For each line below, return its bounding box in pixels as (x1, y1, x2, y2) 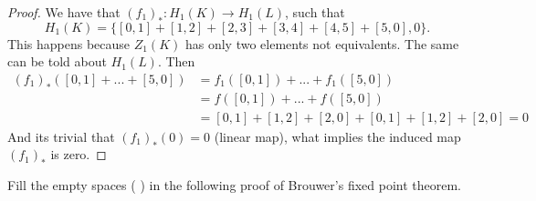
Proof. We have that (7, 3, 121, 21)
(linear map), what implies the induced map (214, 126, 461, 146)
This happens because (7, 34, 131, 53)
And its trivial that (7, 126, 115, 146)
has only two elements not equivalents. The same (184, 34, 459, 53)
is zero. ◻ (50, 145, 107, 164)
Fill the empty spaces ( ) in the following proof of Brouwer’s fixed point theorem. (7, 176, 461, 195)
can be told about (7, 52, 107, 71)
